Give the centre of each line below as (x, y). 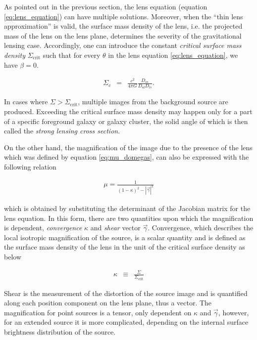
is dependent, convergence (43, 228)
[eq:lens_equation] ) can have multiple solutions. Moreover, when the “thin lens (124, 16)
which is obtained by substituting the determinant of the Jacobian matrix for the (127, 208)
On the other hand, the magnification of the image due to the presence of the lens (128, 147)
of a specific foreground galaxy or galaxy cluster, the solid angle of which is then (126, 121)
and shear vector (115, 228)
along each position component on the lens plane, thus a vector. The (108, 303)
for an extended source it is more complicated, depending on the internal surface (126, 322)
